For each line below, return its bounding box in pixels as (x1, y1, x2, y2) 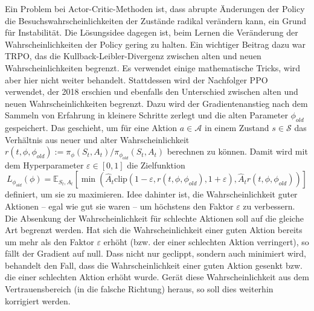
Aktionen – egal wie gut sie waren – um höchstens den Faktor (5, 199, 234, 212)
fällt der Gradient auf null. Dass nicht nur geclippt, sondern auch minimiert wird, (5, 247, 306, 260)
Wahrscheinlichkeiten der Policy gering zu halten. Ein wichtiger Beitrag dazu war (5, 37, 306, 50)
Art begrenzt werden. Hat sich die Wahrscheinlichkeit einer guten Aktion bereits (5, 223, 303, 236)
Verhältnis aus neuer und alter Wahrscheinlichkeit (5, 133, 190, 146)
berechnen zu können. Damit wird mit (167, 145, 308, 158)
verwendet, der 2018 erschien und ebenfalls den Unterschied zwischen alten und (5, 85, 298, 98)
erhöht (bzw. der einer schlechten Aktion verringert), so (103, 235, 309, 248)
